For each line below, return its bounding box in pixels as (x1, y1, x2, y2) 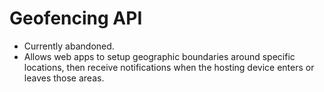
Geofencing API (9, 7, 143, 30)
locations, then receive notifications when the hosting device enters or (23, 61, 315, 73)
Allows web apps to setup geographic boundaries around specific (23, 50, 296, 62)
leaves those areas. (23, 72, 105, 84)
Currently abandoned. (23, 40, 115, 52)
